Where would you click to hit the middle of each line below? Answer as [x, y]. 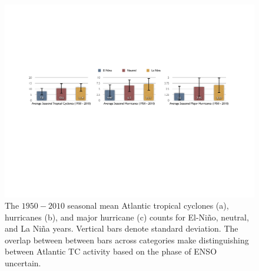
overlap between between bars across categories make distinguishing [127, 240]
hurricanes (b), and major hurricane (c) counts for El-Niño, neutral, [127, 217]
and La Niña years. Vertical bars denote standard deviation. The [122, 228]
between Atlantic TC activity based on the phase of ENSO [111, 251]
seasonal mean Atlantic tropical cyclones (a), [148, 205]
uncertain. [23, 263]
